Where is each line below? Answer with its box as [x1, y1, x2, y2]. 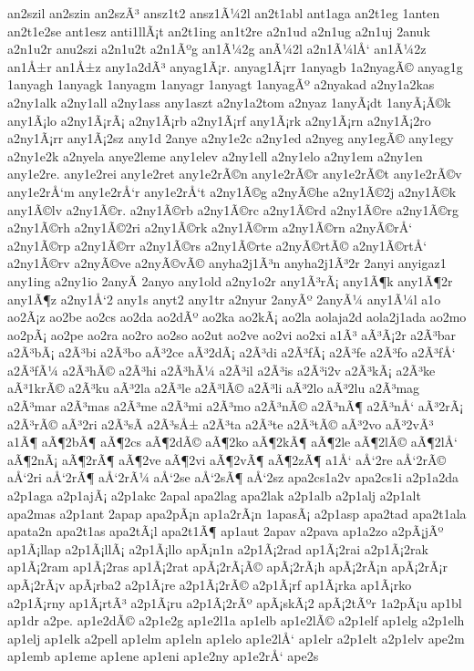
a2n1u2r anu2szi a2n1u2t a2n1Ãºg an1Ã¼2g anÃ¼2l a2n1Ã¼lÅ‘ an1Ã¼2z [7, 39, 427, 58]
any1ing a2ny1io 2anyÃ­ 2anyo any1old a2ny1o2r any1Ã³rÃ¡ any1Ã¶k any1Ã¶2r [7, 271, 453, 290]
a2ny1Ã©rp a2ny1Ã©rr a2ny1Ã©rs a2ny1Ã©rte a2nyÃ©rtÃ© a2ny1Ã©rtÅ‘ [7, 235, 428, 254]
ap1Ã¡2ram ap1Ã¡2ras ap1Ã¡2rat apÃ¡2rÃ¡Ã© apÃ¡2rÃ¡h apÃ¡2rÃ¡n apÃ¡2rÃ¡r [7, 557, 448, 576]
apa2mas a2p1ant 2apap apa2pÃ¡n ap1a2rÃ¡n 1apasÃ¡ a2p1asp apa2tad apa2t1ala [7, 503, 467, 522]
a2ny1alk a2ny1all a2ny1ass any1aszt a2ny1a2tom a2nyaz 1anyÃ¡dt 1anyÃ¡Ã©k [7, 92, 451, 111]
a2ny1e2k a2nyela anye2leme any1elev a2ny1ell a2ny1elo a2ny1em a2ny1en [7, 146, 423, 165]
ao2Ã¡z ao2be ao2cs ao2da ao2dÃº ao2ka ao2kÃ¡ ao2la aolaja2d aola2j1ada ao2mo [7, 307, 467, 326]
